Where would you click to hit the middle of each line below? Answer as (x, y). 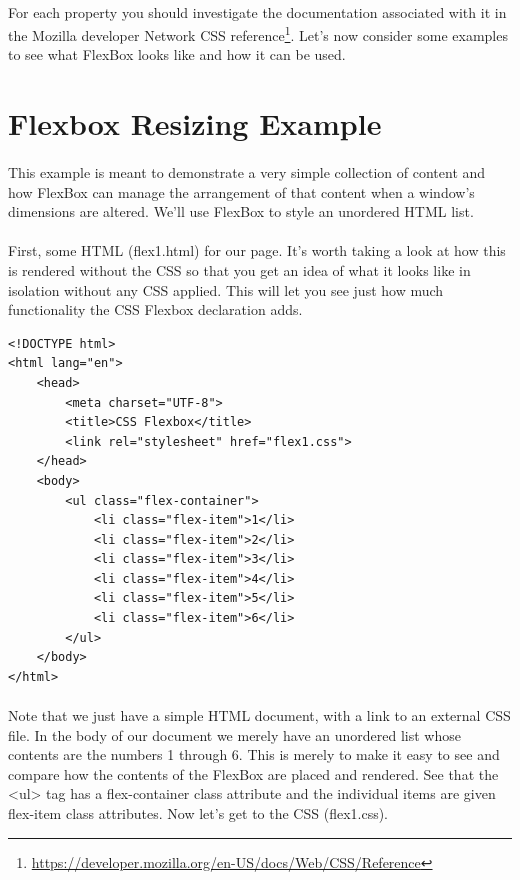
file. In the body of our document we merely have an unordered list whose (234, 734)
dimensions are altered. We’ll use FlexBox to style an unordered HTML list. (241, 211)
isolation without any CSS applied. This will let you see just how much (226, 289)
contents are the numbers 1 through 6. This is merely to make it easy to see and (254, 754)
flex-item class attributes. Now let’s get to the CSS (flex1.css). (198, 813)
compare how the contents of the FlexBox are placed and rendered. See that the (253, 773)
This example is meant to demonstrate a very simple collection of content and (247, 172)
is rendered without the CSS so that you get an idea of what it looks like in (239, 269)
